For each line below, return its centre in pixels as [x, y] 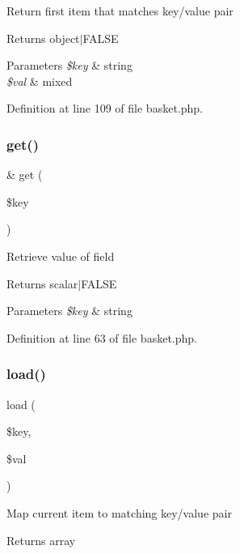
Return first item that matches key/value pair [120, 11]
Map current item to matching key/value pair [119, 512]
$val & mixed [40, 81]
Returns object [43, 38]
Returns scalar [42, 283]
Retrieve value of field [61, 256]
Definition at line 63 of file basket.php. [102, 337]
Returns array [41, 540]
